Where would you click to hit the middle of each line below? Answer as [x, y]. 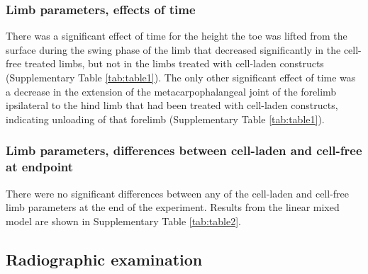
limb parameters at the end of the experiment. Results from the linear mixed [173, 207]
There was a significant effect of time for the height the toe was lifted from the [177, 36]
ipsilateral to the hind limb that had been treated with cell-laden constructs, [172, 105]
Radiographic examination [104, 259]
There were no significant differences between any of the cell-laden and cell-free [178, 193]
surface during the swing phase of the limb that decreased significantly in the [173, 49]
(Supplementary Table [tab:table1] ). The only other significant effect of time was [181, 77]
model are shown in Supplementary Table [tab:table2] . [123, 221]
